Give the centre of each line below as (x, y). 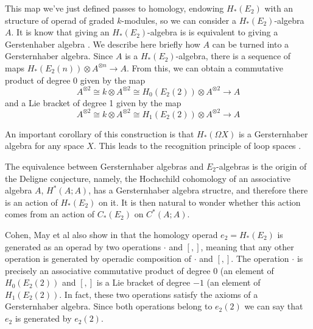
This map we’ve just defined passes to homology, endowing (114, 8)
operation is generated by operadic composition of (98, 258)
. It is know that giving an (60, 32)
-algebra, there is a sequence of (233, 56)
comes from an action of (50, 214)
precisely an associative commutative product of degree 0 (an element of (139, 270)
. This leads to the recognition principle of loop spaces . (197, 146)
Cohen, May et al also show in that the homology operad (111, 234)
